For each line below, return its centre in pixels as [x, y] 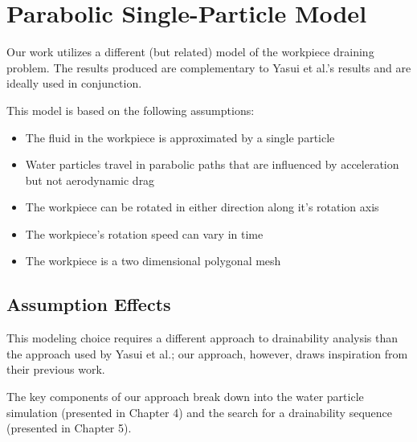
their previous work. [56, 369]
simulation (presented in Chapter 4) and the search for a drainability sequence [200, 412]
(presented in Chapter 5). [69, 428]
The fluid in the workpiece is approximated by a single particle [180, 137]
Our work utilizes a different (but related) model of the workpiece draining [190, 52]
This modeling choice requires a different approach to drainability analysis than [202, 338]
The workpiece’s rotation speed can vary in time [144, 233]
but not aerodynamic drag [90, 180]
